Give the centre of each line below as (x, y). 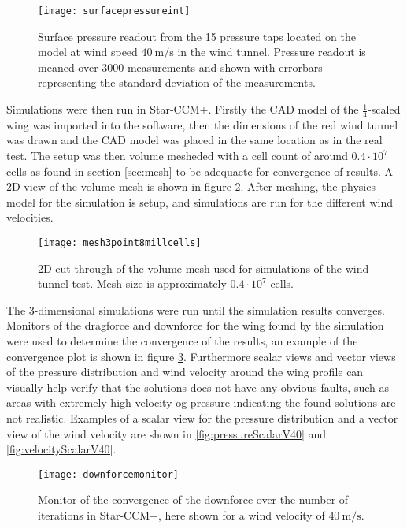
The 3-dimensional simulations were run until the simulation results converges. (196, 309)
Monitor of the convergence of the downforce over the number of (193, 499)
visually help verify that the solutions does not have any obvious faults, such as (198, 387)
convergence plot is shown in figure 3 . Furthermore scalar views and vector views (201, 356)
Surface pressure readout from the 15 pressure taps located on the (197, 36)
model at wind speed (88, 52)
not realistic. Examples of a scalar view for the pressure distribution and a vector (202, 418)
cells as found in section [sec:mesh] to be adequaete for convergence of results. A (200, 171)
